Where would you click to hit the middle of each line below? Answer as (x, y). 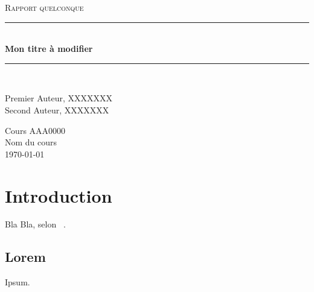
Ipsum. (18, 282)
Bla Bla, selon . (35, 224)
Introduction (59, 195)
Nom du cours (31, 142)
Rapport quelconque (44, 7)
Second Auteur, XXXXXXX (57, 109)
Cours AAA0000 (35, 130)
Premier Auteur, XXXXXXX (59, 98)
